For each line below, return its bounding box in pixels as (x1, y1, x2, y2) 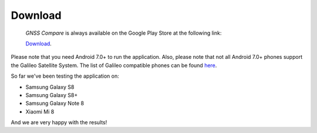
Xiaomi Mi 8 (25, 108, 55, 115)
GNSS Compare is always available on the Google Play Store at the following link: (25, 29, 222, 36)
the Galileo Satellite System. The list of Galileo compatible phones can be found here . (11, 62, 217, 69)
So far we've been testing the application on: (11, 72, 120, 79)
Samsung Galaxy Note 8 (25, 100, 85, 107)
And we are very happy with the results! (11, 119, 107, 126)
